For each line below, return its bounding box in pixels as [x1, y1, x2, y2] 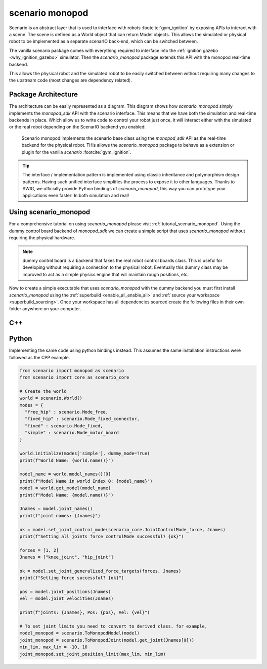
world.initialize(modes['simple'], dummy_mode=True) [19, 451, 150, 457]
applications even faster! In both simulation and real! [22, 193, 129, 199]
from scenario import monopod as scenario [19, 368, 124, 373]
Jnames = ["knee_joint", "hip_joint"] [19, 554, 114, 560]
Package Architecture [9, 90, 78, 99]
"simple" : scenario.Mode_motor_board [25, 430, 119, 436]
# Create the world [19, 388, 67, 394]
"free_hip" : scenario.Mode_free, [25, 409, 109, 415]
